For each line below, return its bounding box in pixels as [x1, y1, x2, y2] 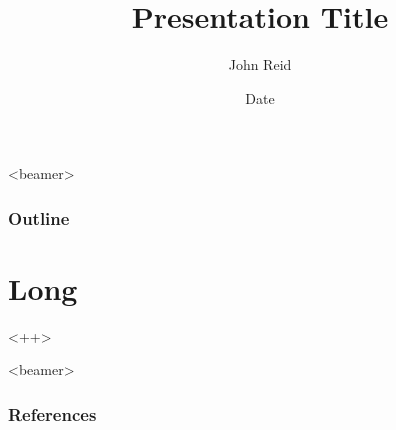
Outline [8, 205, 70, 230]
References [8, 401, 97, 426]
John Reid [228, 54, 292, 75]
